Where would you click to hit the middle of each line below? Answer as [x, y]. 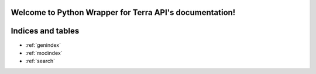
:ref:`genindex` [43, 45]
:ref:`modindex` [44, 53]
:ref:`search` [40, 61]
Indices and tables [45, 31]
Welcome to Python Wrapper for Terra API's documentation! [123, 12]
